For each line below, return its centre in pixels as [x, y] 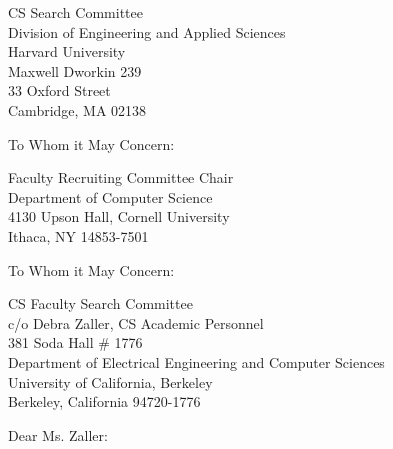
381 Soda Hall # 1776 [75, 342]
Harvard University [67, 51]
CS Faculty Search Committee [100, 303]
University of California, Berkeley [110, 381]
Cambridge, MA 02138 [77, 109]
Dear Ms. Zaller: [58, 434]
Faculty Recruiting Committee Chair [121, 177]
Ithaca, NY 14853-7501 [78, 235]
